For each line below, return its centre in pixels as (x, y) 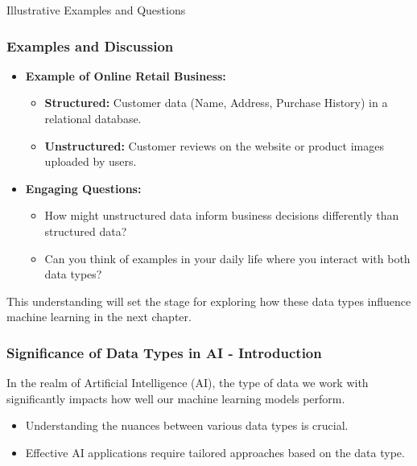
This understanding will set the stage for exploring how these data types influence (209, 301)
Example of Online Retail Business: (126, 75)
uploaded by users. (91, 161)
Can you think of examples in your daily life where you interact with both (227, 258)
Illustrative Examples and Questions (96, 10)
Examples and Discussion (90, 45)
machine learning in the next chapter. (99, 317)
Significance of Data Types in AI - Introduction (164, 352)
